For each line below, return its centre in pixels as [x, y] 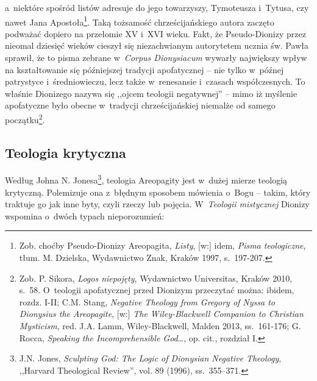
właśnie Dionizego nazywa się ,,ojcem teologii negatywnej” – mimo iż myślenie [151, 93]
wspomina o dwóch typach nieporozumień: [85, 215]
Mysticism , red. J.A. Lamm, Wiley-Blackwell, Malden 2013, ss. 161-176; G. [160, 326]
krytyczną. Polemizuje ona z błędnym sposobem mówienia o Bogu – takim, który [158, 192]
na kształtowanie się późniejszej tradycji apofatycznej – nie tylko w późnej [144, 69]
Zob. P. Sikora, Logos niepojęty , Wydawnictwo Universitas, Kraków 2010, [156, 278]
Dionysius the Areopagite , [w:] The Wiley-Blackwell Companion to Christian [161, 314]
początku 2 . [25, 119]
